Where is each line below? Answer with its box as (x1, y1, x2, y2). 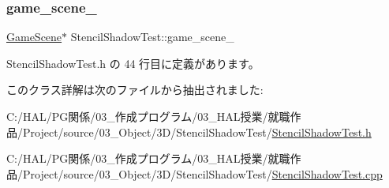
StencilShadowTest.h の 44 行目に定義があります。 (6, 55, 260, 71)
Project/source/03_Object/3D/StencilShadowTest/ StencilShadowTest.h (22, 123, 372, 140)
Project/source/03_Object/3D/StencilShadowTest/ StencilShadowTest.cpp (22, 165, 383, 182)
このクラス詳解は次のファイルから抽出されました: (6, 81, 264, 98)
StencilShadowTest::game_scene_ (70, 28, 234, 45)
